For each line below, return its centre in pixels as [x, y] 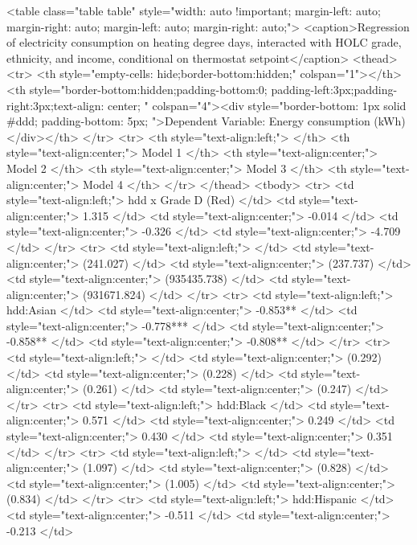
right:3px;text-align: [55, 105]
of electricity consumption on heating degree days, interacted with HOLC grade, [204, 42]
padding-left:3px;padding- [334, 89]
